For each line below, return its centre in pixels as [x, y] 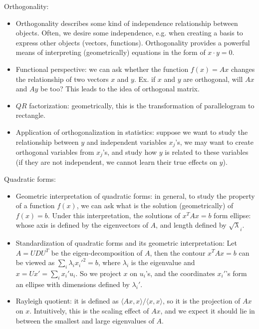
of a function [35, 205]
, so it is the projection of [202, 301]
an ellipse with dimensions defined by [73, 284]
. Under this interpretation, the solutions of [114, 215]
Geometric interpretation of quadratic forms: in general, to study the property [135, 195]
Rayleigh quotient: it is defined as [67, 301]
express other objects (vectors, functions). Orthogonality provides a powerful [133, 42]
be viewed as [35, 262]
